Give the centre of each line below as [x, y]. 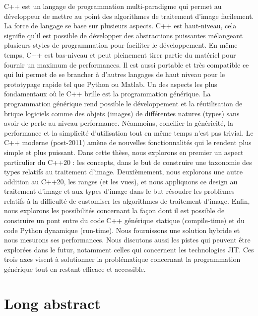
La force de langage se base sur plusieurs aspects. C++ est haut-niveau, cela [120, 26]
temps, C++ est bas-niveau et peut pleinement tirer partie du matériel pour [120, 54]
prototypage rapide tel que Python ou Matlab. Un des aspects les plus [111, 84]
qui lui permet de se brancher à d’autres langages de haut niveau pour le [115, 74]
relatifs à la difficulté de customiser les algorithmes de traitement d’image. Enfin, [127, 200]
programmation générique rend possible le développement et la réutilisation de [123, 103]
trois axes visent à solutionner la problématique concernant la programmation [122, 259]
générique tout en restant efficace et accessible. [75, 269]
